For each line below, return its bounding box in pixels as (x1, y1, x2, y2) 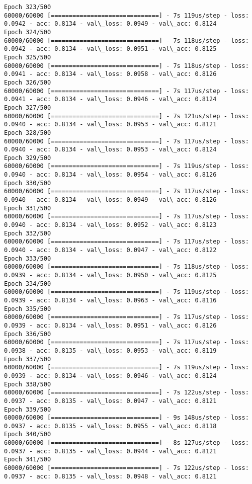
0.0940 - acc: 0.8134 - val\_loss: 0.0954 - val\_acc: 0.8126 (4, 171, 217, 179)
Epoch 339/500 (4, 406, 51, 413)
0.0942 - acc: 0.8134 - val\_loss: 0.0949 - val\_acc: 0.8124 (4, 20, 217, 28)
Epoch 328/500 (4, 129, 51, 136)
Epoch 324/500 (4, 28, 51, 36)
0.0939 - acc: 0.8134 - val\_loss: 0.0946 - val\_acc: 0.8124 (4, 372, 217, 379)
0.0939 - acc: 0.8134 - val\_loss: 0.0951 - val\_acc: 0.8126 (4, 321, 217, 329)
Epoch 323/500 (4, 4, 51, 11)
